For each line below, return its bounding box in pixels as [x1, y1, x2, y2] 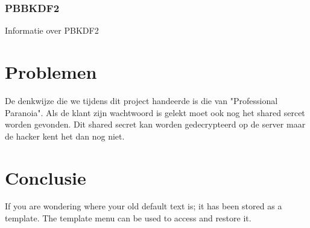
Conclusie [5, 165, 86, 189]
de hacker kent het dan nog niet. [5, 129, 125, 142]
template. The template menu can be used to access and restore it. [5, 212, 251, 224]
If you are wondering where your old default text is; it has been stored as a [5, 200, 282, 212]
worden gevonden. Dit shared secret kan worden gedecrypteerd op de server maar [5, 118, 306, 131]
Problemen [5, 60, 97, 84]
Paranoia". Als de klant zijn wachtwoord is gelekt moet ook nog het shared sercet [5, 106, 305, 119]
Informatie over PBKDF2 [5, 24, 99, 37]
